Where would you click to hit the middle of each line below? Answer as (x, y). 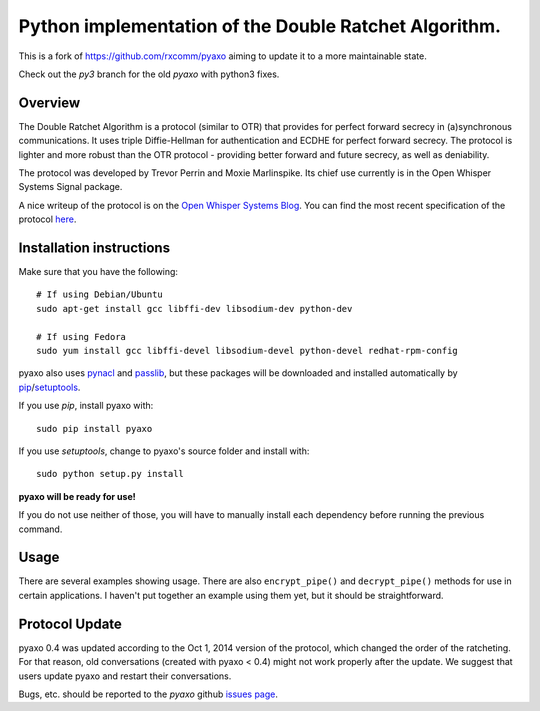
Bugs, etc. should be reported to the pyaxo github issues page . (148, 694)
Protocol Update (70, 623)
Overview (49, 102)
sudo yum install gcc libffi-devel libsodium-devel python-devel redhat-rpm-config (247, 351)
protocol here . (47, 219)
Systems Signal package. (70, 187)
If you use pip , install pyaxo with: (86, 406)
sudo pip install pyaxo (94, 428)
